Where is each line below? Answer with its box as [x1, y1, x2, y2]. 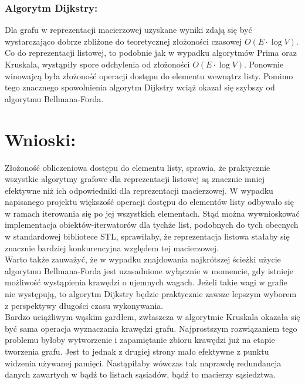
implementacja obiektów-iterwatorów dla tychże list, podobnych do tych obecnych [5, 218, 299, 231]
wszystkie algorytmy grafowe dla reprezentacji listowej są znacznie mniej [5, 173, 265, 185]
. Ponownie [244, 58, 284, 70]
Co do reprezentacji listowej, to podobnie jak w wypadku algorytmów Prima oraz [5, 46, 297, 59]
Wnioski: [5, 127, 76, 151]
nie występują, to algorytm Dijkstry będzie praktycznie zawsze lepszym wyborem [5, 288, 297, 300]
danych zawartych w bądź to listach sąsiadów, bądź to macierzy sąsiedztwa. [5, 368, 276, 380]
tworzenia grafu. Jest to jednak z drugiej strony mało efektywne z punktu [5, 345, 269, 357]
